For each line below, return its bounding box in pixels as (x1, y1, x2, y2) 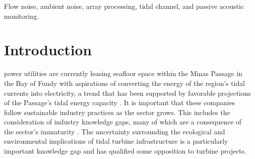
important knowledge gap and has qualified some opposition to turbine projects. (4, 146, 247, 156)
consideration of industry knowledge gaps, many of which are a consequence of (4, 117, 242, 127)
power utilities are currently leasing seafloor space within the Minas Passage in (4, 68, 243, 79)
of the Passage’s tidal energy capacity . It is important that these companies (4, 97, 235, 108)
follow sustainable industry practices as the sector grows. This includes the (4, 107, 230, 117)
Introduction (4, 40, 92, 60)
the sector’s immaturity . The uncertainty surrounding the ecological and (4, 126, 225, 136)
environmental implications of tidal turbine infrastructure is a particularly (4, 136, 228, 146)
